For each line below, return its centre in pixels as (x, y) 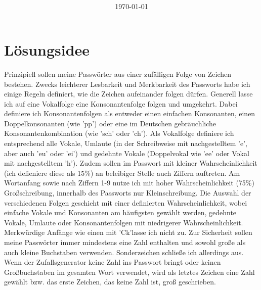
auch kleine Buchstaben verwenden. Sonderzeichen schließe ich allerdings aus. (124, 252)
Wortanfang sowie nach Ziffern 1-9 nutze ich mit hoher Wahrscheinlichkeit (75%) (129, 183)
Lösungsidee (47, 49)
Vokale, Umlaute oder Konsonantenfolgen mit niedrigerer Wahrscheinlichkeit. (124, 222)
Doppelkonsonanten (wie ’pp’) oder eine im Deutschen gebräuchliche (110, 123)
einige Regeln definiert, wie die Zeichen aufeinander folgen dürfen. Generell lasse (128, 94)
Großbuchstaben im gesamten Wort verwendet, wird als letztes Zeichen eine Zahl (129, 272)
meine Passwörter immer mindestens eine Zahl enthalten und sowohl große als (125, 242)
